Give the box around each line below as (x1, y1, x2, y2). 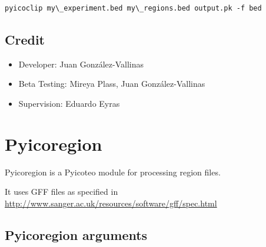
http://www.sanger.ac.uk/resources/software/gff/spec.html (5, 197, 217, 209)
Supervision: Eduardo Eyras (18, 97, 120, 109)
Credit (5, 30, 45, 48)
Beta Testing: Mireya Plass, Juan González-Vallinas (18, 77, 205, 90)
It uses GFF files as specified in (5, 185, 118, 198)
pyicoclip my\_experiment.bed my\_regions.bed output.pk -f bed (5, 4, 262, 12)
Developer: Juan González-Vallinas (18, 57, 144, 70)
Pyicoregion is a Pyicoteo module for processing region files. (5, 165, 221, 178)
